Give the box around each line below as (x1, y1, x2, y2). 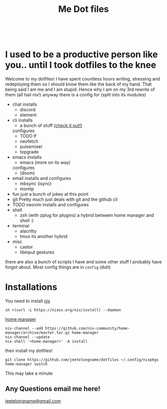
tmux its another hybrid (19, 234, 68, 240)
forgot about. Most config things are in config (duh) (5, 264, 111, 270)
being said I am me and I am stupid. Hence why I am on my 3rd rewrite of (5, 86, 155, 92)
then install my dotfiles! (5, 348, 53, 354)
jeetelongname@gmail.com (5, 398, 61, 404)
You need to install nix (5, 298, 51, 304)
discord (19, 107, 36, 113)
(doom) (19, 170, 35, 176)
